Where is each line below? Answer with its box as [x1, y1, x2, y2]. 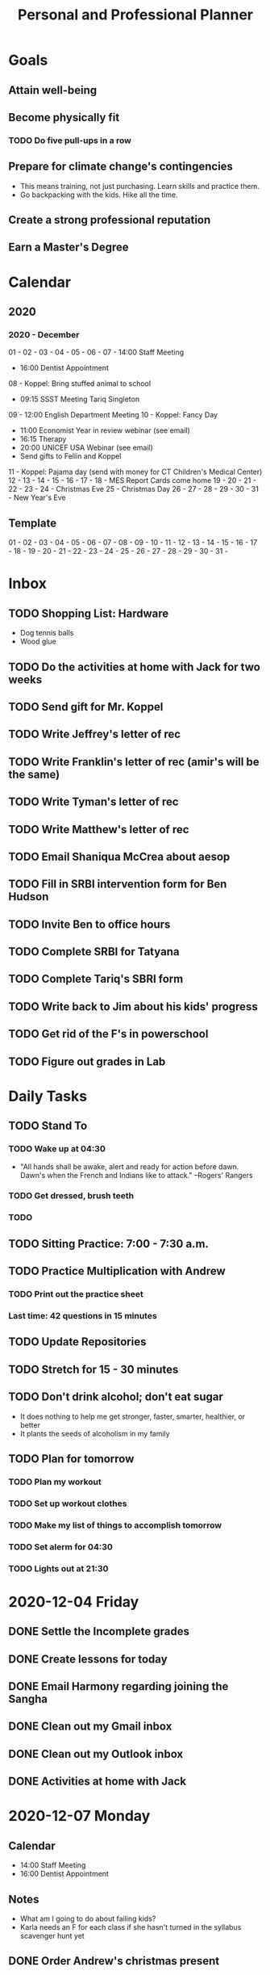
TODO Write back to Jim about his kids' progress [8, 1000, 258, 1013]
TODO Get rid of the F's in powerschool [8, 1027, 209, 1041]
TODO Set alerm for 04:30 [8, 1541, 113, 1552]
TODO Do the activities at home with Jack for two [8, 660, 260, 673]
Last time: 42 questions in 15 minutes [8, 1310, 157, 1321]
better [19, 1419, 40, 1430]
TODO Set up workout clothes [8, 1498, 127, 1509]
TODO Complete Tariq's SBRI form [8, 972, 184, 986]
